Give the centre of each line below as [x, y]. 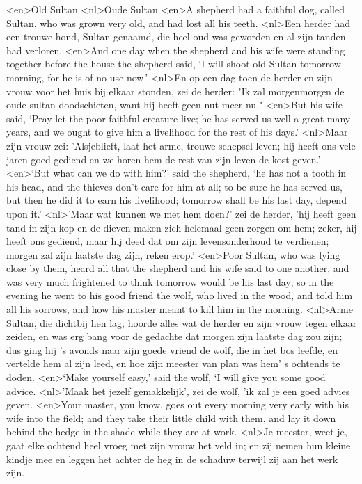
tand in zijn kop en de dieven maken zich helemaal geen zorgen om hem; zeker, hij [182, 227]
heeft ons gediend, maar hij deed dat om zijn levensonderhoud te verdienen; [168, 241]
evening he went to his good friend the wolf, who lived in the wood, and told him [180, 295]
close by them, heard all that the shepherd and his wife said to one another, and [178, 268]
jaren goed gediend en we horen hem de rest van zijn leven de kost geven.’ [164, 159]
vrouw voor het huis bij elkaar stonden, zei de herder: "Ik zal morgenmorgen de [175, 91]
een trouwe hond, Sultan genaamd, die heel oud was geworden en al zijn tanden [176, 37]
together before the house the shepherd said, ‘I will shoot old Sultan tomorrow [174, 64]
